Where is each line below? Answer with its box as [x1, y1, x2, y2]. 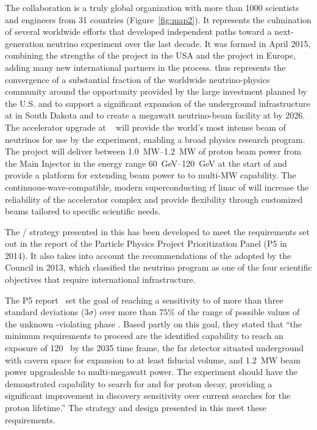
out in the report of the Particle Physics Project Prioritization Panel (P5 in [5, 237, 287, 250]
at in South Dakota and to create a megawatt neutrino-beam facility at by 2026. [5, 109, 305, 122]
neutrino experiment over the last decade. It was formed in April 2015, [46, 37, 311, 49]
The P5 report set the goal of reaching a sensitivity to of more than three [5, 293, 283, 306]
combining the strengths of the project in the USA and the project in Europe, [5, 49, 296, 62]
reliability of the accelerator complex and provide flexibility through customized [5, 192, 303, 205]
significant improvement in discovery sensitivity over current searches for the [5, 389, 291, 402]
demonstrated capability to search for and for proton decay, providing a [5, 377, 272, 390]
